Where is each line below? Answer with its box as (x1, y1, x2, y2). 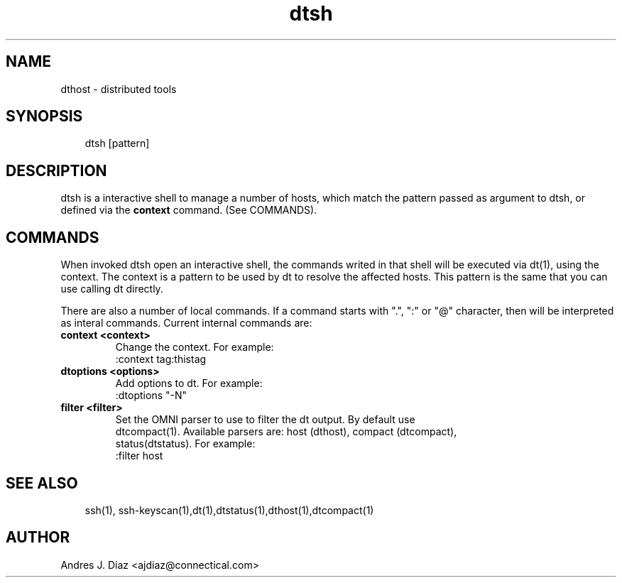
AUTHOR (6, 528, 70, 547)
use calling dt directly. (60, 283, 163, 295)
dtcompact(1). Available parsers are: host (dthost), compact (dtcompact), (115, 425, 457, 438)
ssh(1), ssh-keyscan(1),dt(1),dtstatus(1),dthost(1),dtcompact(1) (84, 503, 374, 516)
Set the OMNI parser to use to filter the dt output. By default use (115, 413, 415, 426)
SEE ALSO (6, 474, 78, 492)
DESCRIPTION (6, 161, 107, 180)
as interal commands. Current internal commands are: (60, 317, 312, 329)
